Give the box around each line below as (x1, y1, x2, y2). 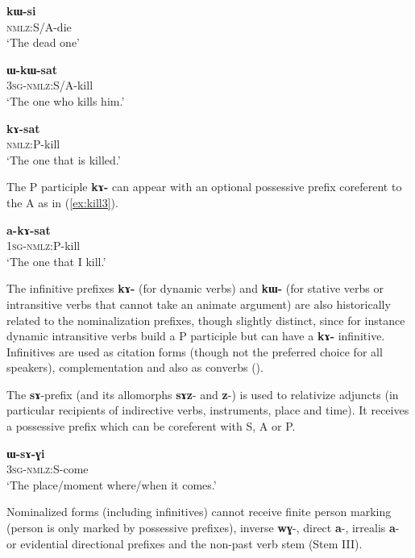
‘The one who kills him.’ (6, 92, 125, 109)
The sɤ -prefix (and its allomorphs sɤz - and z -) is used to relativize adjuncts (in (6, 385, 399, 402)
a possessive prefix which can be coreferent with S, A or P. (6, 418, 296, 435)
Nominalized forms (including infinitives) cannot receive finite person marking (6, 503, 392, 520)
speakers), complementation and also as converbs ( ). (6, 359, 264, 376)
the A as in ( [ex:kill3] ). (6, 194, 118, 210)
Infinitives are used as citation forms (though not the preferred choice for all (6, 343, 383, 360)
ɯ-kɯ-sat (6, 60, 57, 77)
